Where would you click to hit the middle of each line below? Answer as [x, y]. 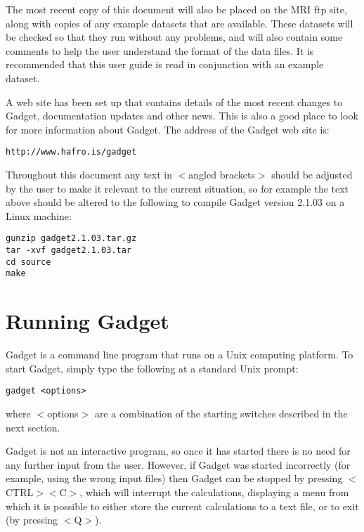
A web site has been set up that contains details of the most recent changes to [174, 102]
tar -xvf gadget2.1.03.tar [69, 251]
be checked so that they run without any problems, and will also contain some [174, 37]
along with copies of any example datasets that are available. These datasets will [180, 23]
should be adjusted [312, 174]
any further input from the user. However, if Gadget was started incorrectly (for [178, 464]
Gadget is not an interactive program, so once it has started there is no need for [178, 451]
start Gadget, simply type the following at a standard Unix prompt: [152, 368]
